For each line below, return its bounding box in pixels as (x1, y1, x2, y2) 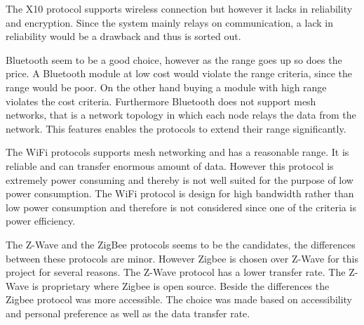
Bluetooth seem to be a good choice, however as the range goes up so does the (6, 52, 342, 67)
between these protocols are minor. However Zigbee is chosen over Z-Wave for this (6, 251, 358, 265)
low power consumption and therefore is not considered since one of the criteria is (6, 199, 356, 214)
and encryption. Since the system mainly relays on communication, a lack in (6, 15, 333, 29)
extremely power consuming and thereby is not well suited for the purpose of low (6, 172, 353, 187)
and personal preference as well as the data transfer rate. (6, 305, 250, 320)
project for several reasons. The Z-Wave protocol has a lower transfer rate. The (6, 265, 346, 279)
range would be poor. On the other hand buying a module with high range (6, 79, 327, 94)
